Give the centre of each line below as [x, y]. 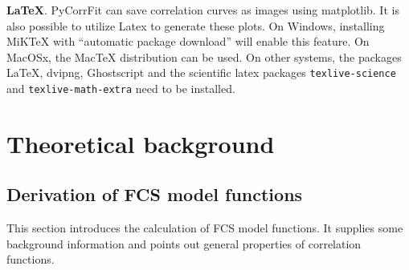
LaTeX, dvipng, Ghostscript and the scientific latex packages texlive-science [201, 73]
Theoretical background [141, 143]
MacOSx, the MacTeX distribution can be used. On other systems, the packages [204, 56]
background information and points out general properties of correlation [184, 243]
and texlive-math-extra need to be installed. [121, 89]
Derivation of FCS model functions [155, 194]
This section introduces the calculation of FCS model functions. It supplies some [205, 228]
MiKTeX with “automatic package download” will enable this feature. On [188, 41]
